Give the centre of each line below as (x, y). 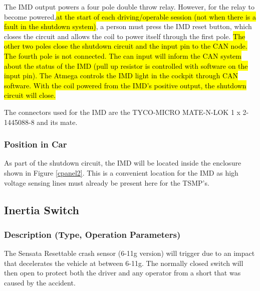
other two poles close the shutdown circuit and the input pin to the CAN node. (126, 46)
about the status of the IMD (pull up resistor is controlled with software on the (126, 65)
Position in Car (36, 144)
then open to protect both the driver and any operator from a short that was (122, 273)
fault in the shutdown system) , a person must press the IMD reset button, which (128, 26)
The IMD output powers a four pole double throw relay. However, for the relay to (129, 7)
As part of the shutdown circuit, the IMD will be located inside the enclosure (123, 163)
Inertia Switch (42, 209)
